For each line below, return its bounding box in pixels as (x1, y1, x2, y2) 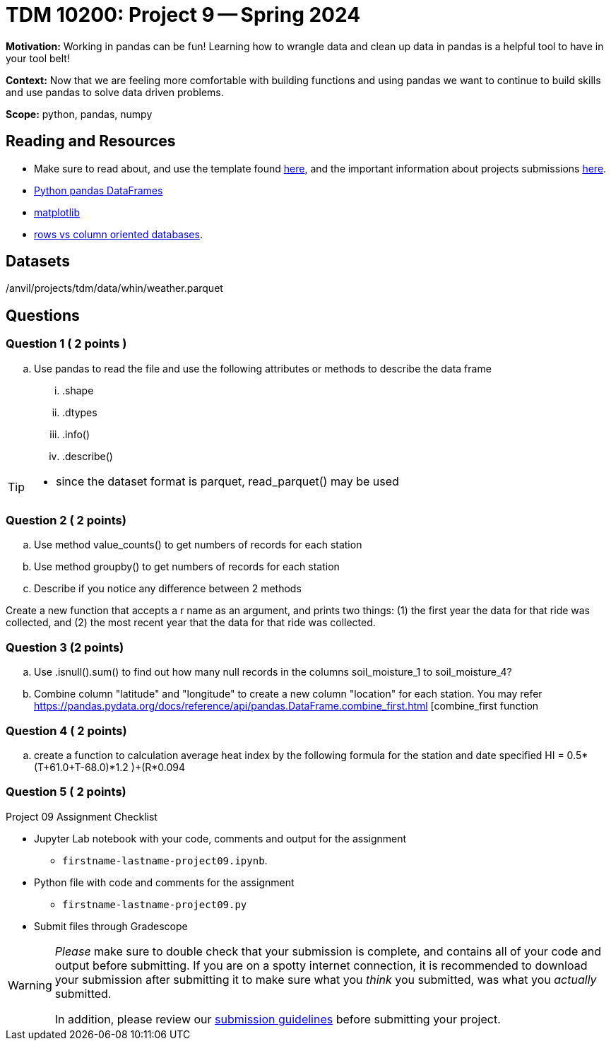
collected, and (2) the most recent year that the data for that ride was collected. (6, 616, 376, 629)
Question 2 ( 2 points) (6, 513, 126, 528)
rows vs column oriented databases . (34, 228, 203, 240)
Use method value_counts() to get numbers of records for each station (34, 539, 362, 551)
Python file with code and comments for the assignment (34, 876, 295, 888)
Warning (8, 977, 52, 992)
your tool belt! (6, 52, 70, 64)
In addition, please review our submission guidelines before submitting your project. (54, 1011, 501, 1026)
